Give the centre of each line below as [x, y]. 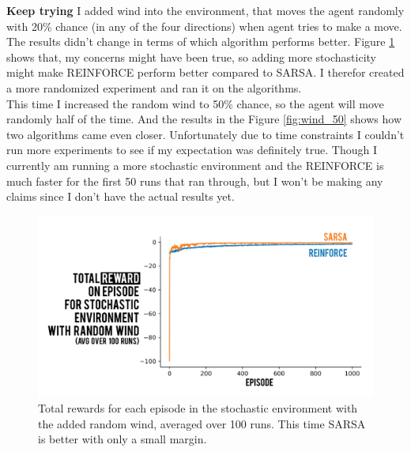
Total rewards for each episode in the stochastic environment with [198, 408]
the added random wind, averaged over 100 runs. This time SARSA [202, 423]
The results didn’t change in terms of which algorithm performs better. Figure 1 [201, 41]
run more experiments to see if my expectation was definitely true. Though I [192, 150]
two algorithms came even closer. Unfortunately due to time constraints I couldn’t [205, 134]
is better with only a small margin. [123, 439]
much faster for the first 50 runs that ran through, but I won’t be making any [195, 181]
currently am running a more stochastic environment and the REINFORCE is [195, 165]
